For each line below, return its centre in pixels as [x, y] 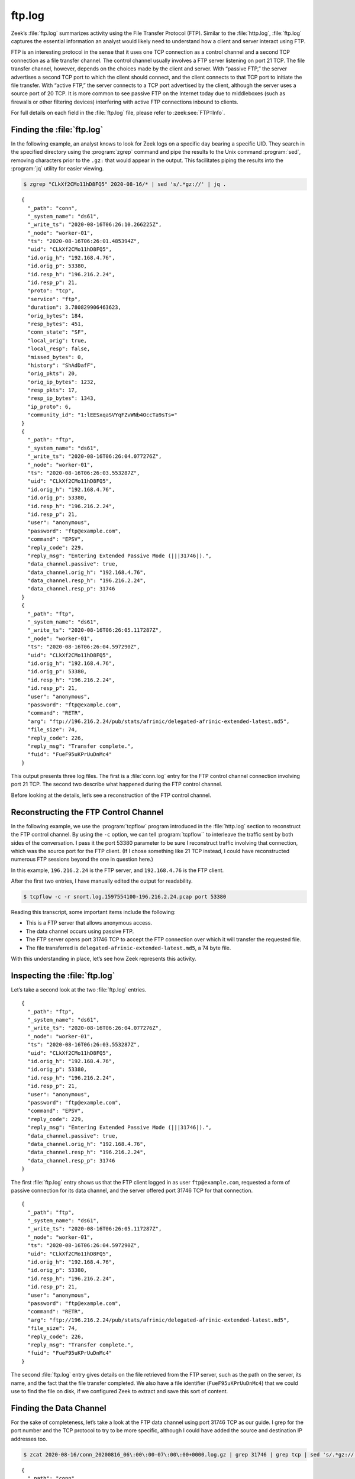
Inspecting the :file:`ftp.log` [63, 975]
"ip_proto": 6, [49, 406]
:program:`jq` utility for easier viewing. [57, 169]
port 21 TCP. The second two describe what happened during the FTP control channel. [117, 784]
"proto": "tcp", [51, 291]
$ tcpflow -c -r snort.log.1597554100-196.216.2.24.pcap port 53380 [125, 897]
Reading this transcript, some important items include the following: [93, 912]
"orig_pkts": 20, [53, 374]
